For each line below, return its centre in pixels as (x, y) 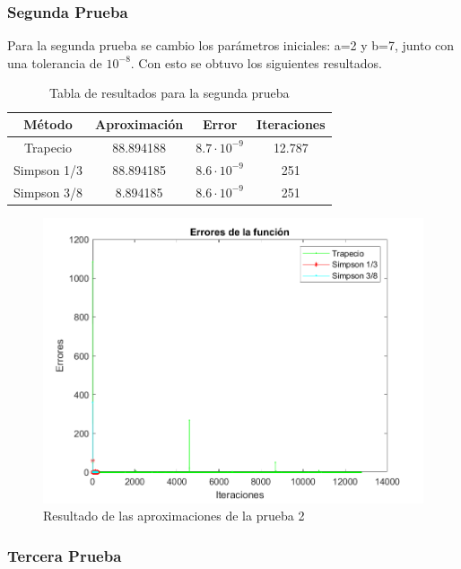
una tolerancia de (55, 62)
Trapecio (48, 147)
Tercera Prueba (65, 555)
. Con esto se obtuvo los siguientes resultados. (256, 62)
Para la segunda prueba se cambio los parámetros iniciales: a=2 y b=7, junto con (231, 45)
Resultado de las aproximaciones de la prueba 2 (174, 516)
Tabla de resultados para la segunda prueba (170, 93)
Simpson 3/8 (48, 192)
